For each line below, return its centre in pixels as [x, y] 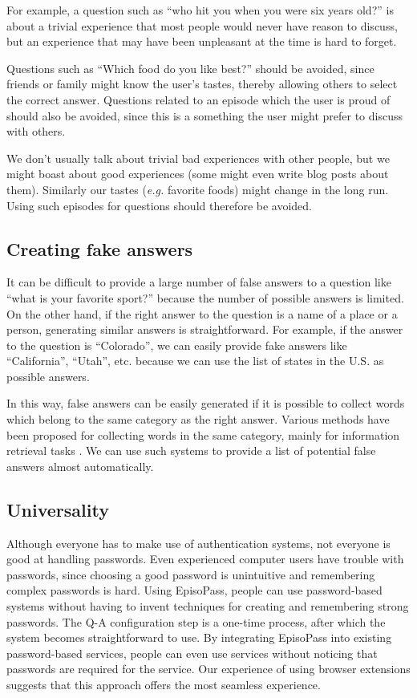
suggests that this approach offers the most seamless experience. [164, 684]
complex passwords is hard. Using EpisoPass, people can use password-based [194, 590]
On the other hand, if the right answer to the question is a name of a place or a [202, 313]
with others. [36, 131]
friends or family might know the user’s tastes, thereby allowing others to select [202, 84]
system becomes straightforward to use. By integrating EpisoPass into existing [199, 637]
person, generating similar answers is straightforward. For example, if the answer [205, 329]
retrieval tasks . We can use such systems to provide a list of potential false [191, 450]
